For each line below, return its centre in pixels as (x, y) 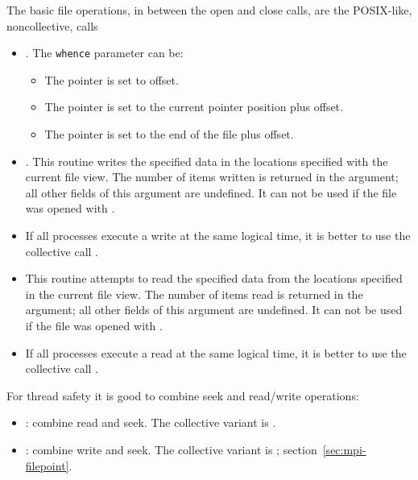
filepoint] (47, 465)
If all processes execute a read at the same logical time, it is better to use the (216, 352)
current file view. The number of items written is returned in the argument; (212, 177)
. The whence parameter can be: (104, 53)
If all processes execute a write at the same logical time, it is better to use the (218, 235)
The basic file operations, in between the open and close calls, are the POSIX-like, (209, 10)
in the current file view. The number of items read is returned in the (194, 294)
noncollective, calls (52, 25)
